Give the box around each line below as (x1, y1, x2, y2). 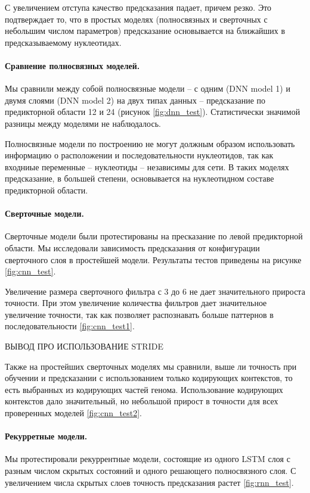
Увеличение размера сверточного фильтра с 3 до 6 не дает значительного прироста (5, 285, 305, 297)
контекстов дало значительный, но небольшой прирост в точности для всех (5, 395, 278, 407)
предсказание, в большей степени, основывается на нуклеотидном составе (5, 172, 274, 185)
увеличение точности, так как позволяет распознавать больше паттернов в (5, 308, 274, 320)
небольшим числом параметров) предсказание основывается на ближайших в (5, 24, 286, 37)
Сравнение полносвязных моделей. (5, 59, 140, 71)
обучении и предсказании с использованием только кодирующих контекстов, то (5, 372, 293, 384)
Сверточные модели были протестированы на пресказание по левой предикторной (5, 230, 303, 242)
